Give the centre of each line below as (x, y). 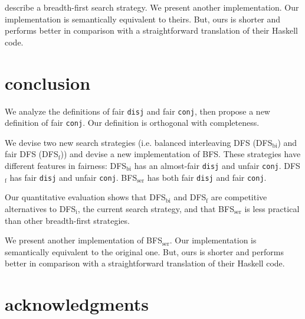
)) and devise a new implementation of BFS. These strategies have (181, 154)
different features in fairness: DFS (66, 165)
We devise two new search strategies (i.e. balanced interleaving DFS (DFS (139, 142)
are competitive (239, 197)
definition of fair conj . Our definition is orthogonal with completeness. (132, 123)
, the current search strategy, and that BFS (156, 208)
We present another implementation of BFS (83, 240)
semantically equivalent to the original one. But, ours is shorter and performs (144, 251)
